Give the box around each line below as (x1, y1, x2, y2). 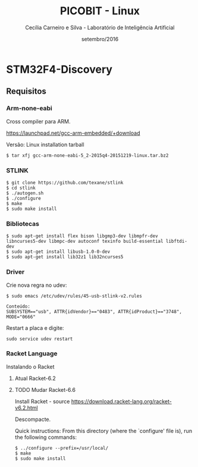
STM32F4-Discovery (6, 63, 113, 76)
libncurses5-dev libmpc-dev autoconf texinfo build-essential (6, 239, 164, 245)
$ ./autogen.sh (6, 190, 44, 196)
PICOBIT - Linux (59, 4, 140, 18)
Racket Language (6, 350, 58, 358)
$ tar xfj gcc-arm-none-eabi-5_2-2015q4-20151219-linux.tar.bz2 (6, 152, 169, 159)
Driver (6, 268, 25, 276)
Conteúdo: (6, 303, 31, 310)
